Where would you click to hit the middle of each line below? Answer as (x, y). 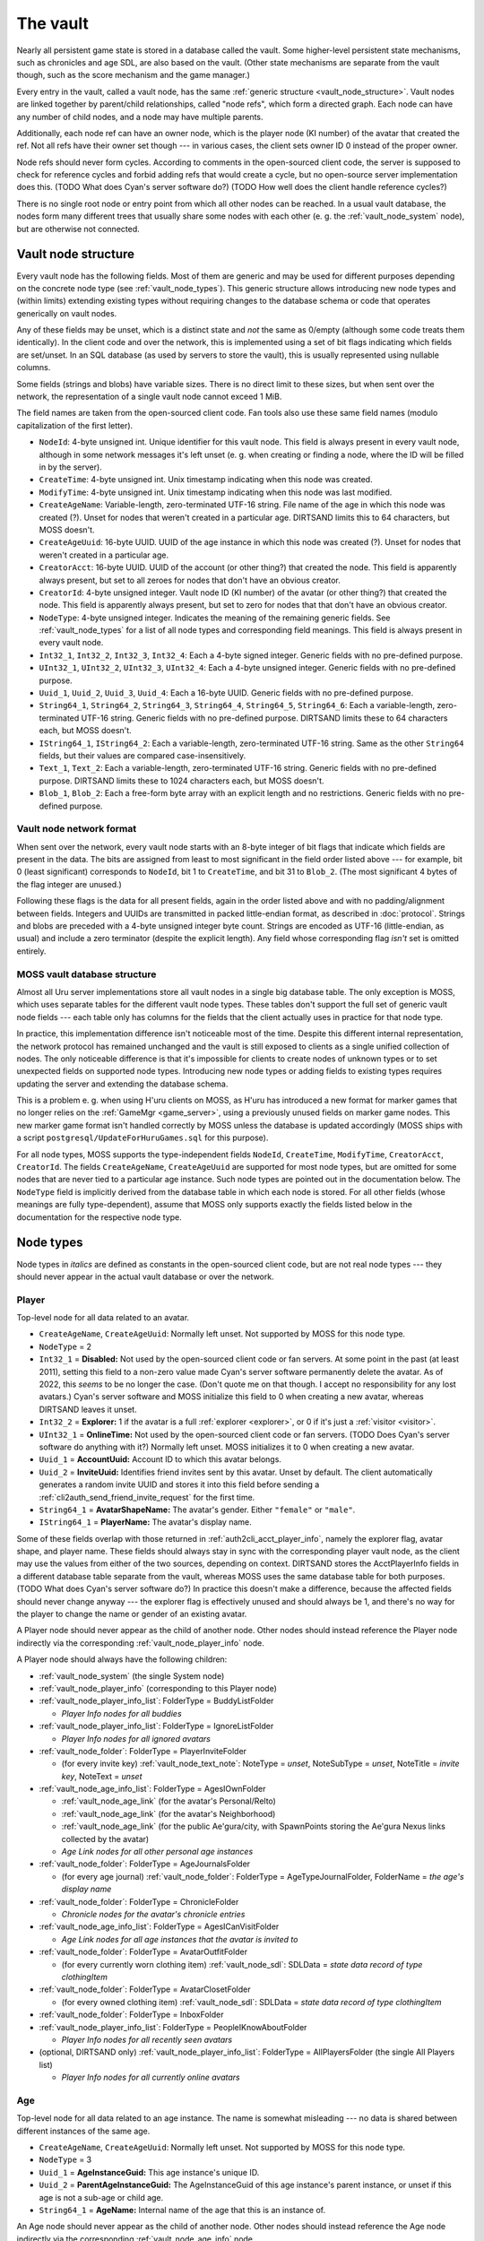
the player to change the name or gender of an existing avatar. (132, 1614)
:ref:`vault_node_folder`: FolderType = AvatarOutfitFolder (143, 1952)
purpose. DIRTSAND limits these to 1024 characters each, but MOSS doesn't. (181, 781)
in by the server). (70, 467)
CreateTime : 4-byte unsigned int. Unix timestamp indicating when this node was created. (206, 480)
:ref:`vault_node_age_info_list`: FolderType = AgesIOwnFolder (152, 1789)
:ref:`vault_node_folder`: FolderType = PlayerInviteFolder (143, 1751)
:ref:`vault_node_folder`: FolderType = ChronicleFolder (139, 1901)
